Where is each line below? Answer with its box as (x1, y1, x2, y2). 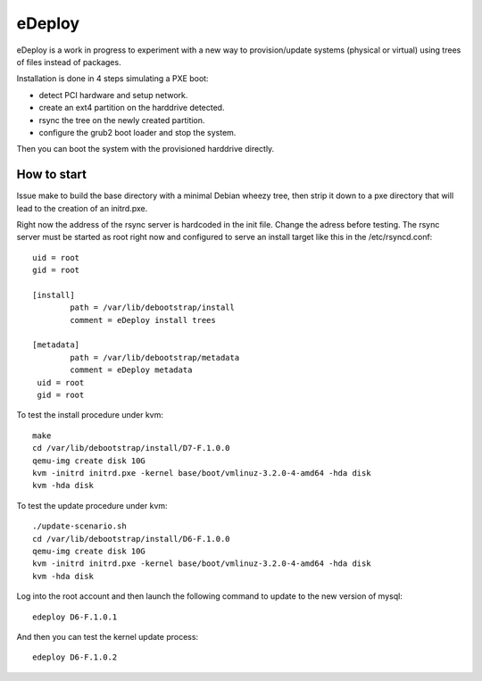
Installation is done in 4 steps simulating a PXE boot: (16, 73, 209, 84)
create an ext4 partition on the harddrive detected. (38, 103, 225, 113)
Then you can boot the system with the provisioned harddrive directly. (16, 144, 275, 154)
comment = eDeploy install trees (70, 315, 216, 325)
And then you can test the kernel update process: (16, 631, 199, 642)
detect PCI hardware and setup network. (38, 89, 188, 100)
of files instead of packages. (16, 56, 121, 67)
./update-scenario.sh (32, 521, 127, 531)
